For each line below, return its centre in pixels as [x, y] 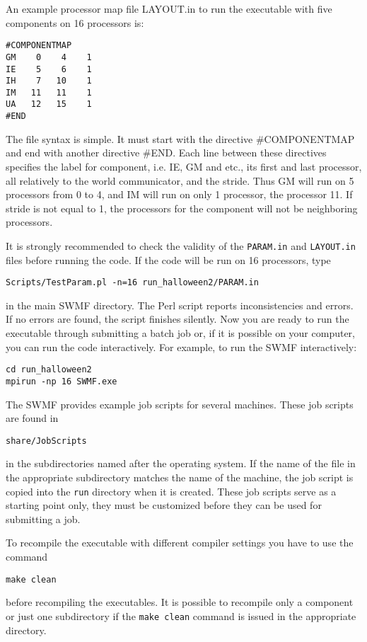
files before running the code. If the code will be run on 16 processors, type [168, 259]
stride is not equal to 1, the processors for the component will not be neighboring [182, 208]
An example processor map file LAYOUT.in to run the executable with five [169, 8]
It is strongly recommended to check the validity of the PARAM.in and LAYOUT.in [181, 245]
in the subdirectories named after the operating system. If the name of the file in [181, 463]
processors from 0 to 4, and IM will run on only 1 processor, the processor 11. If [179, 194]
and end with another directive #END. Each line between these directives [166, 153]
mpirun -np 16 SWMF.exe [62, 381]
